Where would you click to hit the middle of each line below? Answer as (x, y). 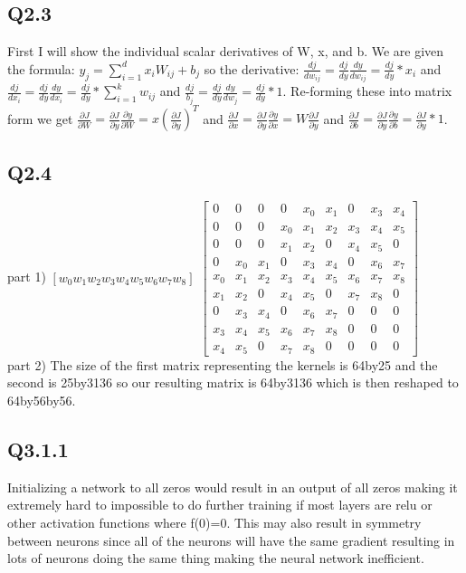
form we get (40, 118)
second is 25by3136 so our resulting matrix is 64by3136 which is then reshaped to (233, 382)
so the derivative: (252, 68)
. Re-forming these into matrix (367, 91)
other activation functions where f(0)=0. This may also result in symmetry (214, 522)
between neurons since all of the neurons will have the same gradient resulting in (231, 540)
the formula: (41, 68)
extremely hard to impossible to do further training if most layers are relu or (220, 505)
